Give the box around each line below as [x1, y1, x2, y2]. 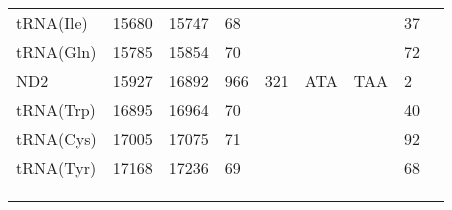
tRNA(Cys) [16, 127, 97, 150]
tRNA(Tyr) [16, 156, 97, 179]
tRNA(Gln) [16, 40, 97, 63]
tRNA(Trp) [16, 98, 96, 121]
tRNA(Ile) [16, 11, 88, 34]
